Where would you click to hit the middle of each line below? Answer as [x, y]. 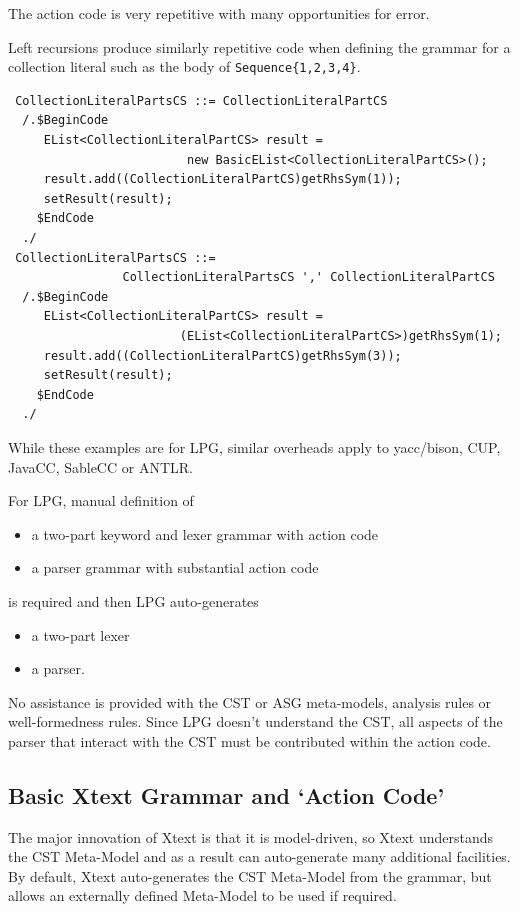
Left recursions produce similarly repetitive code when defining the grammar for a [259, 46]
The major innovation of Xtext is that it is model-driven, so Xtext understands [251, 836]
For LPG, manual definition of [101, 500]
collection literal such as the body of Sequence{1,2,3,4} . [184, 66]
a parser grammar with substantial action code [175, 567]
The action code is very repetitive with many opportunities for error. [219, 13]
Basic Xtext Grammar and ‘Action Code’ [226, 794]
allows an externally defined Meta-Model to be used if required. [202, 895]
